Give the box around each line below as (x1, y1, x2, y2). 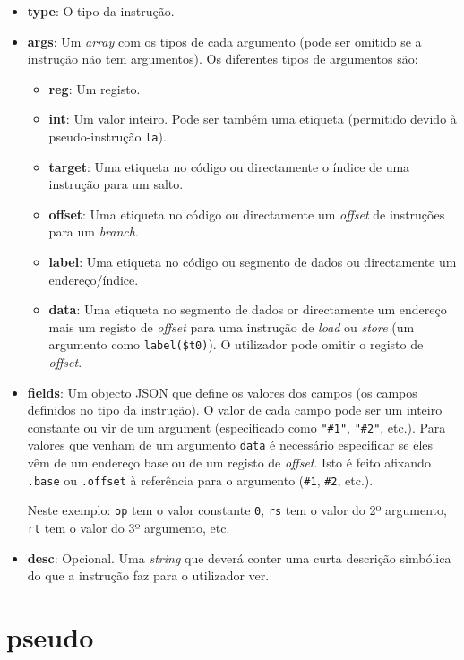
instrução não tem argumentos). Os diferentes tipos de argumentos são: (27, 49, 418, 68)
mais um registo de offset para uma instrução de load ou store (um (48, 317, 415, 336)
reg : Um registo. (48, 79, 141, 98)
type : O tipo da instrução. (27, 2, 175, 20)
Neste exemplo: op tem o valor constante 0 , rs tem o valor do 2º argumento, (27, 501, 447, 519)
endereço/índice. (48, 270, 139, 288)
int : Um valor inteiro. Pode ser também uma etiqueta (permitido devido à (48, 109, 457, 128)
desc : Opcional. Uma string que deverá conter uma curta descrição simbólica (27, 548, 451, 567)
